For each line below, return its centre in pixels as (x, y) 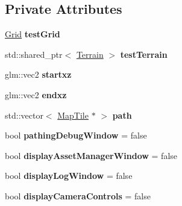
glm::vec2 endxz (36, 94)
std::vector (24, 115)
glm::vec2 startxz (38, 74)
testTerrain (144, 54)
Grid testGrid (33, 34)
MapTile (73, 115)
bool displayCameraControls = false (78, 195)
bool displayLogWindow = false (69, 176)
